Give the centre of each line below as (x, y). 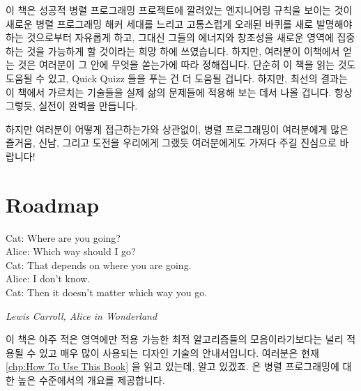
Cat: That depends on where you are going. (99, 264)
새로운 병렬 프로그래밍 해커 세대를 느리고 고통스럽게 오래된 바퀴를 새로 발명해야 (179, 23)
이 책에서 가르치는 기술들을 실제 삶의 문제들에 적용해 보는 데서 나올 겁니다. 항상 (179, 92)
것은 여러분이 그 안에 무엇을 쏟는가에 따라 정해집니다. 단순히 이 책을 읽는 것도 (187, 64)
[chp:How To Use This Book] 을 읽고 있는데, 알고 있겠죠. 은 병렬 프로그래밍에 (172, 366)
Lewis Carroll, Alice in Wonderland (82, 315)
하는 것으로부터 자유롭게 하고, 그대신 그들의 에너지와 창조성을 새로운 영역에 (170, 37)
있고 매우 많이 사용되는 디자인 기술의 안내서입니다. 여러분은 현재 (179, 352)
